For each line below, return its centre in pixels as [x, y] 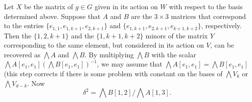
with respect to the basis [206, 6]
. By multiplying [109, 54]
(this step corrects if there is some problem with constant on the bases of [113, 74]
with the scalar [174, 54]
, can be [222, 45]
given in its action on [126, 6]
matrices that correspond [208, 16]
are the [141, 16]
